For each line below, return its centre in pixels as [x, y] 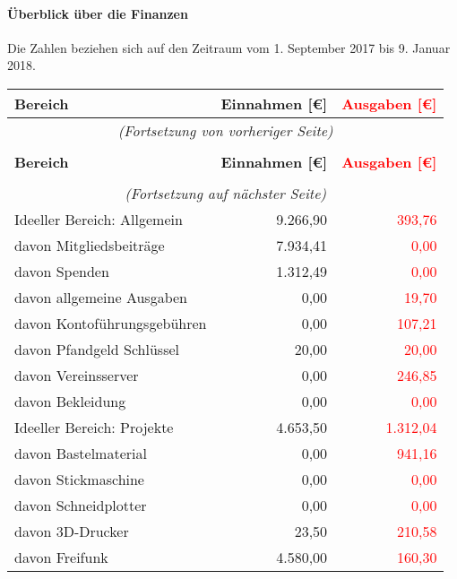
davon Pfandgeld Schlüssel [97, 349]
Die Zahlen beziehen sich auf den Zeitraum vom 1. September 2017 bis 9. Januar [229, 47]
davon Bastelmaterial [81, 453]
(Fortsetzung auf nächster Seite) [226, 193]
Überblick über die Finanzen [98, 13]
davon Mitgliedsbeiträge [90, 245]
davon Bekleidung [70, 401]
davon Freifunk [61, 557]
